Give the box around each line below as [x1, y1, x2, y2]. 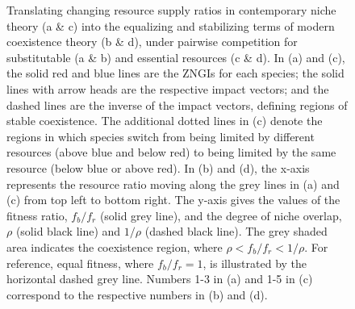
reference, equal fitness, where [6, 254, 154, 271]
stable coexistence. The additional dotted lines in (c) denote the [6, 112, 323, 129]
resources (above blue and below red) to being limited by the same [6, 144, 336, 161]
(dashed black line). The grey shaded [144, 223, 328, 240]
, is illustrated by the [203, 254, 307, 271]
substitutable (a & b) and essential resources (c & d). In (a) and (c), [6, 48, 345, 65]
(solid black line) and [15, 223, 121, 240]
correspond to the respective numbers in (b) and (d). [6, 286, 268, 303]
